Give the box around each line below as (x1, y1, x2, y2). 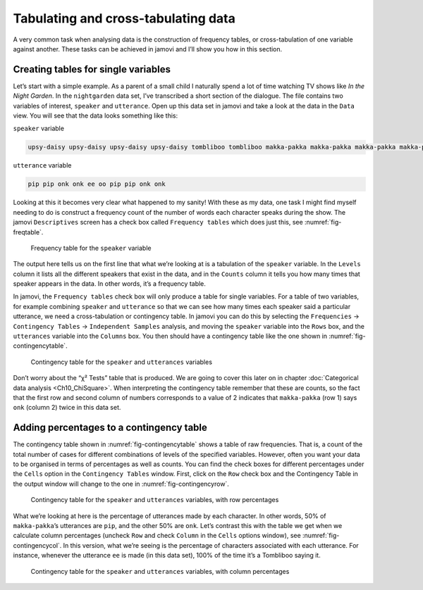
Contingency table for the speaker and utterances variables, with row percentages (30, 496, 279, 504)
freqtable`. (13, 227, 44, 236)
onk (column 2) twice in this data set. (13, 403, 121, 412)
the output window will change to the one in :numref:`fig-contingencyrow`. (13, 479, 229, 488)
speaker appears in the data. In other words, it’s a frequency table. (13, 280, 206, 288)
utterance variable (13, 161, 72, 170)
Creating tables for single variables (13, 63, 171, 75)
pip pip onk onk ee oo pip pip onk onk (27, 180, 166, 188)
